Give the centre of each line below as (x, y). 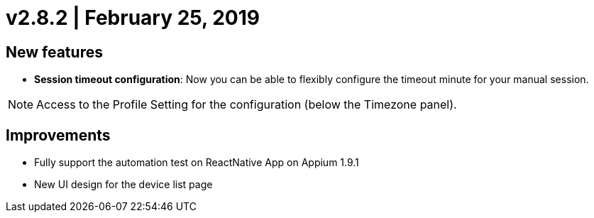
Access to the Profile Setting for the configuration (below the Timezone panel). (247, 105)
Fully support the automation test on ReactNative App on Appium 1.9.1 (197, 163)
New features (54, 52)
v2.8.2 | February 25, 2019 (133, 18)
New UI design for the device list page (123, 185)
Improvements (58, 135)
